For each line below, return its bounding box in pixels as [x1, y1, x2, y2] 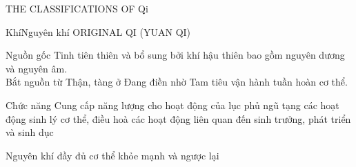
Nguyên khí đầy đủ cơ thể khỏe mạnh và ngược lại [6, 148, 219, 162]
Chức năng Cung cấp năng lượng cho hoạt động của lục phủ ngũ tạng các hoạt [6, 97, 339, 112]
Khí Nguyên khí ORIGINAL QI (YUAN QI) [6, 24, 191, 39]
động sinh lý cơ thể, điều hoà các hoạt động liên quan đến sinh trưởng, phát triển [6, 111, 351, 126]
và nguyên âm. [6, 61, 68, 75]
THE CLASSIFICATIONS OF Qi [6, 1, 148, 15]
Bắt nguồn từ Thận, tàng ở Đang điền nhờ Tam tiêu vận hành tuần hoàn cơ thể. [6, 75, 348, 89]
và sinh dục [6, 125, 54, 139]
